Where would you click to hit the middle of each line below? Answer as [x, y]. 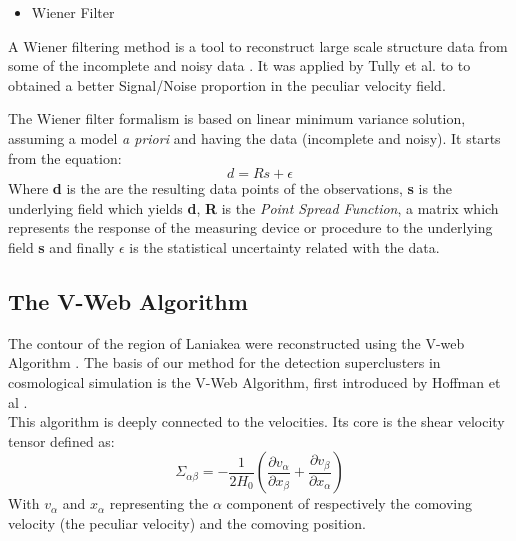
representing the [159, 503]
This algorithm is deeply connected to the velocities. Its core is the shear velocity [256, 421]
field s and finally [61, 246]
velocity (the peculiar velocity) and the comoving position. [187, 522]
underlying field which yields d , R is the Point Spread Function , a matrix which [253, 207]
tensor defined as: [61, 440]
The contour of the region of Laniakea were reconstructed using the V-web [236, 342]
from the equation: [65, 157]
